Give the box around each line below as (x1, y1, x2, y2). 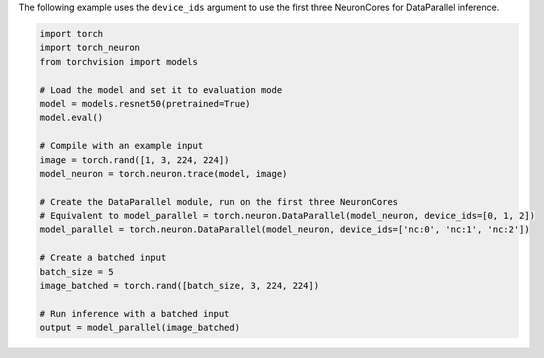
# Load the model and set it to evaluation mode (39, 84, 283, 95)
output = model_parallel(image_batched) (39, 322, 240, 334)
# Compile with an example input (39, 140, 204, 152)
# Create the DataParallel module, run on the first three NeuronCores (39, 196, 399, 207)
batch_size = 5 (39, 266, 114, 277)
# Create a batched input (39, 252, 167, 264)
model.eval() (39, 112, 104, 124)
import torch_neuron (39, 42, 140, 54)
